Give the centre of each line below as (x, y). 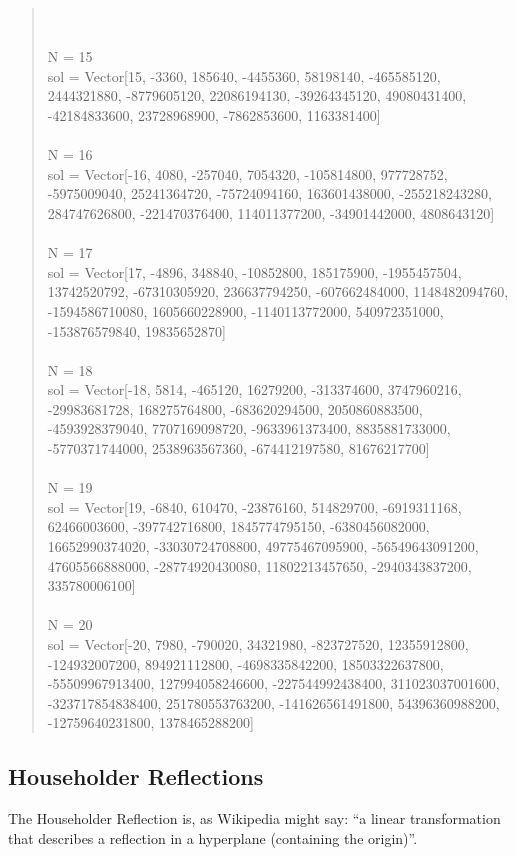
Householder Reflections (136, 776)
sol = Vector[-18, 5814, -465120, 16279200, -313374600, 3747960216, (254, 389)
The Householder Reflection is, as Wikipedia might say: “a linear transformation (254, 818)
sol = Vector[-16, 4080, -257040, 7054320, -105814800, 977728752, (247, 173)
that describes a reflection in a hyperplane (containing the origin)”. (213, 837)
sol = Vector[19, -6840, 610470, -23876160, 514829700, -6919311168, (254, 506)
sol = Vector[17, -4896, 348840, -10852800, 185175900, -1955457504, (254, 271)
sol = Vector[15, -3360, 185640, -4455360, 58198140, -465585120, (244, 75)
